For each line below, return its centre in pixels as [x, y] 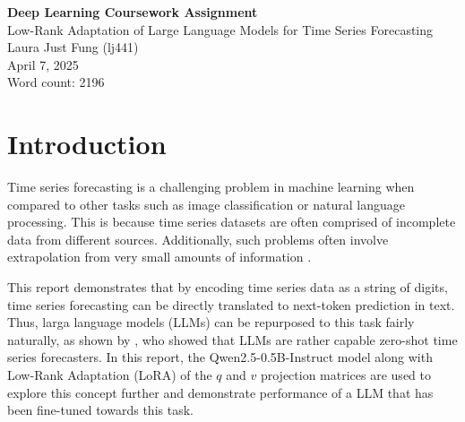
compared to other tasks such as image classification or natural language [206, 204]
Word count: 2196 [56, 82]
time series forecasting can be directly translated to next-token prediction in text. [231, 304]
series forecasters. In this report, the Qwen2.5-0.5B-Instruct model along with [220, 357]
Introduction [87, 144]
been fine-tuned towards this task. [100, 410]
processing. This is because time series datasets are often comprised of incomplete [232, 222]
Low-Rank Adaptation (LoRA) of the [110, 375]
